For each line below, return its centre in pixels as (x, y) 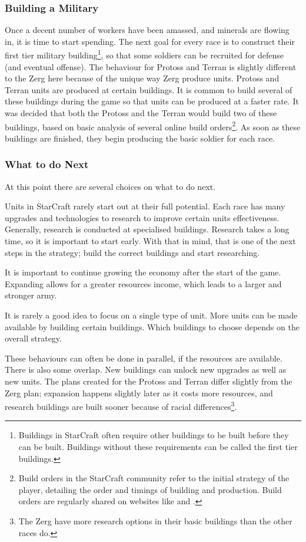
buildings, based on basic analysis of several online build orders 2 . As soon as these (153, 126)
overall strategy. (33, 338)
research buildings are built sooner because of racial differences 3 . (121, 405)
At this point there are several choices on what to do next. (110, 186)
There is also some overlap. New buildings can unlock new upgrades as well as (146, 369)
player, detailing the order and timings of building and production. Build (150, 489)
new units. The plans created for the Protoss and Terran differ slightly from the (149, 381)
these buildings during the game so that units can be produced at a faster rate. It (152, 101)
